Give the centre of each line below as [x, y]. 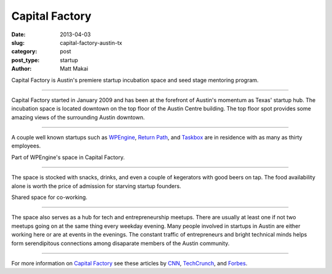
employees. [26, 146]
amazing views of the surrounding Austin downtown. [78, 117]
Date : [18, 34]
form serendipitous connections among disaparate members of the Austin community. [121, 243]
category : [24, 52]
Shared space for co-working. [49, 197]
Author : [22, 69]
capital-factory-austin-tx [91, 42]
